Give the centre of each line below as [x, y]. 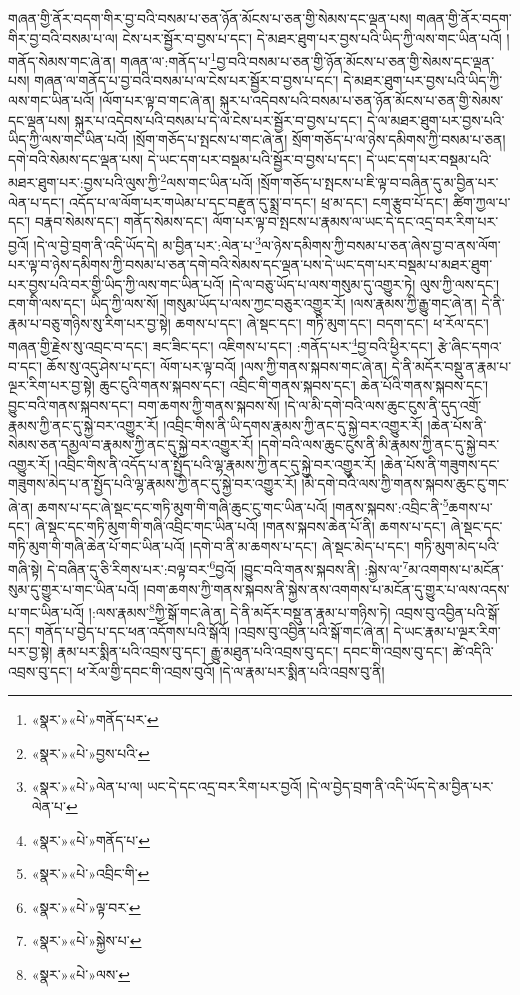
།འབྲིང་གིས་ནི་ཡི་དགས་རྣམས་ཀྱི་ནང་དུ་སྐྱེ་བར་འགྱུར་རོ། [293, 424]
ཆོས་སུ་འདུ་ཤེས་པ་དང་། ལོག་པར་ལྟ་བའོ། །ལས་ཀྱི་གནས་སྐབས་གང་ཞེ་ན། [217, 365]
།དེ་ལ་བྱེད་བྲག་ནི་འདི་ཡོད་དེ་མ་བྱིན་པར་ [400, 786]
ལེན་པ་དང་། [36, 201]
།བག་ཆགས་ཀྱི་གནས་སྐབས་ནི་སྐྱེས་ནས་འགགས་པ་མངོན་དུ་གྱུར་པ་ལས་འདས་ [326, 588]
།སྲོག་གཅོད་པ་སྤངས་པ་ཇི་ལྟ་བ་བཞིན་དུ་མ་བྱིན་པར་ [378, 182]
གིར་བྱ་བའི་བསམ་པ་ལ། [63, 37]
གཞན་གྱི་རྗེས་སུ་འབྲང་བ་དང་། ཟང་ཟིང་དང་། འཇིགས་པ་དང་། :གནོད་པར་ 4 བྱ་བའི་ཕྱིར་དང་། [220, 345]
